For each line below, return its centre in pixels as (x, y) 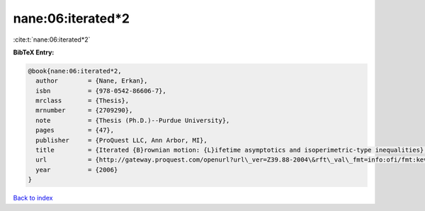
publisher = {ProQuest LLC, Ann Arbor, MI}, (122, 140)
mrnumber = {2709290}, (84, 110)
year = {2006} (77, 170)
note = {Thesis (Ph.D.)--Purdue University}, (133, 120)
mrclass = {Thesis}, (83, 101)
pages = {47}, (75, 130)
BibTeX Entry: (34, 52)
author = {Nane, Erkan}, (92, 81)
